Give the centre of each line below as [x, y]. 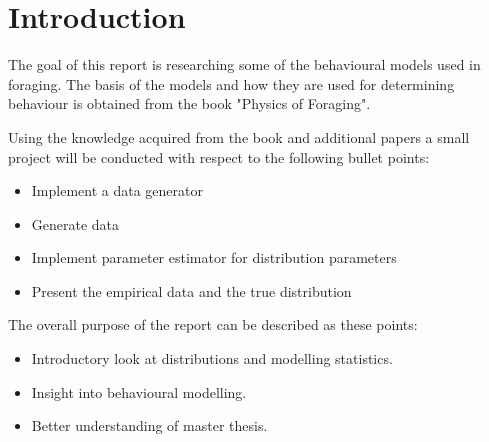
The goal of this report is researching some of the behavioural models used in [244, 64]
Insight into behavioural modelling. [139, 391]
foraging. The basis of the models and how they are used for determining [231, 83]
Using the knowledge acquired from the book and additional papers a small [239, 136]
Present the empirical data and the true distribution [191, 290]
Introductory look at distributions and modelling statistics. [212, 358]
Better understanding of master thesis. [149, 425]
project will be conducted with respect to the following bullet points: [219, 156]
